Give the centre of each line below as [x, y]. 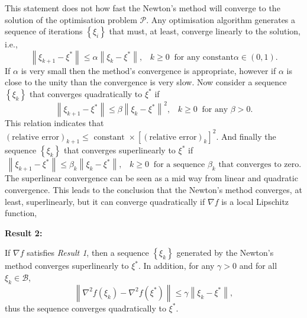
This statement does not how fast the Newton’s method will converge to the [143, 8]
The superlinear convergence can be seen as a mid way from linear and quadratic [151, 178]
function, [21, 213]
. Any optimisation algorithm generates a [221, 19]
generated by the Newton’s [225, 253]
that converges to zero [259, 165]
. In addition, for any [177, 266]
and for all [258, 266]
